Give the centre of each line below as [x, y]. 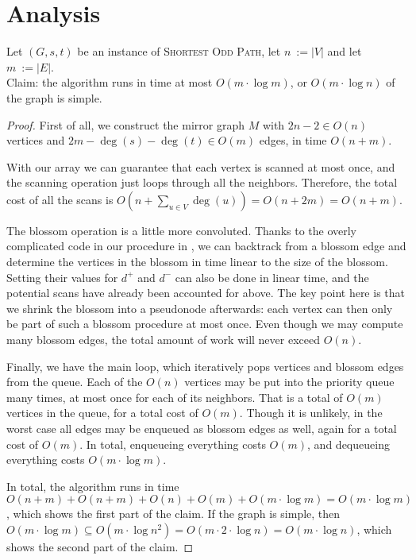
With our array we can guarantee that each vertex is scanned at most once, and [201, 166]
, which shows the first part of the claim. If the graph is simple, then [173, 514]
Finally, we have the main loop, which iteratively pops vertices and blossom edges [205, 366]
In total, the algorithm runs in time [93, 486]
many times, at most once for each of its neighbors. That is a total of [175, 397]
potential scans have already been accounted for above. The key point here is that [206, 293]
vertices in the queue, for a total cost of [102, 413]
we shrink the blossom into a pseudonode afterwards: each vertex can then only [200, 308]
